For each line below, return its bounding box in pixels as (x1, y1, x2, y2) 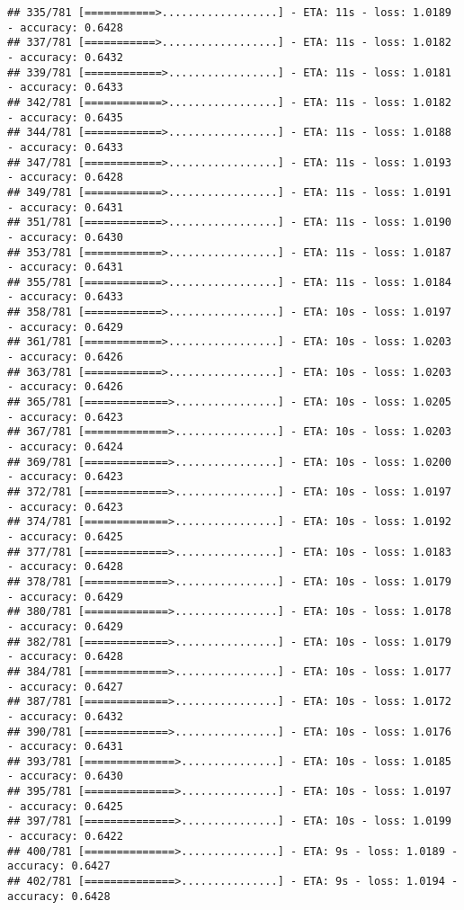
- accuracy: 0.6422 (7, 830, 123, 843)
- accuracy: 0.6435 (7, 111, 123, 124)
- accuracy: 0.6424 (7, 441, 123, 454)
